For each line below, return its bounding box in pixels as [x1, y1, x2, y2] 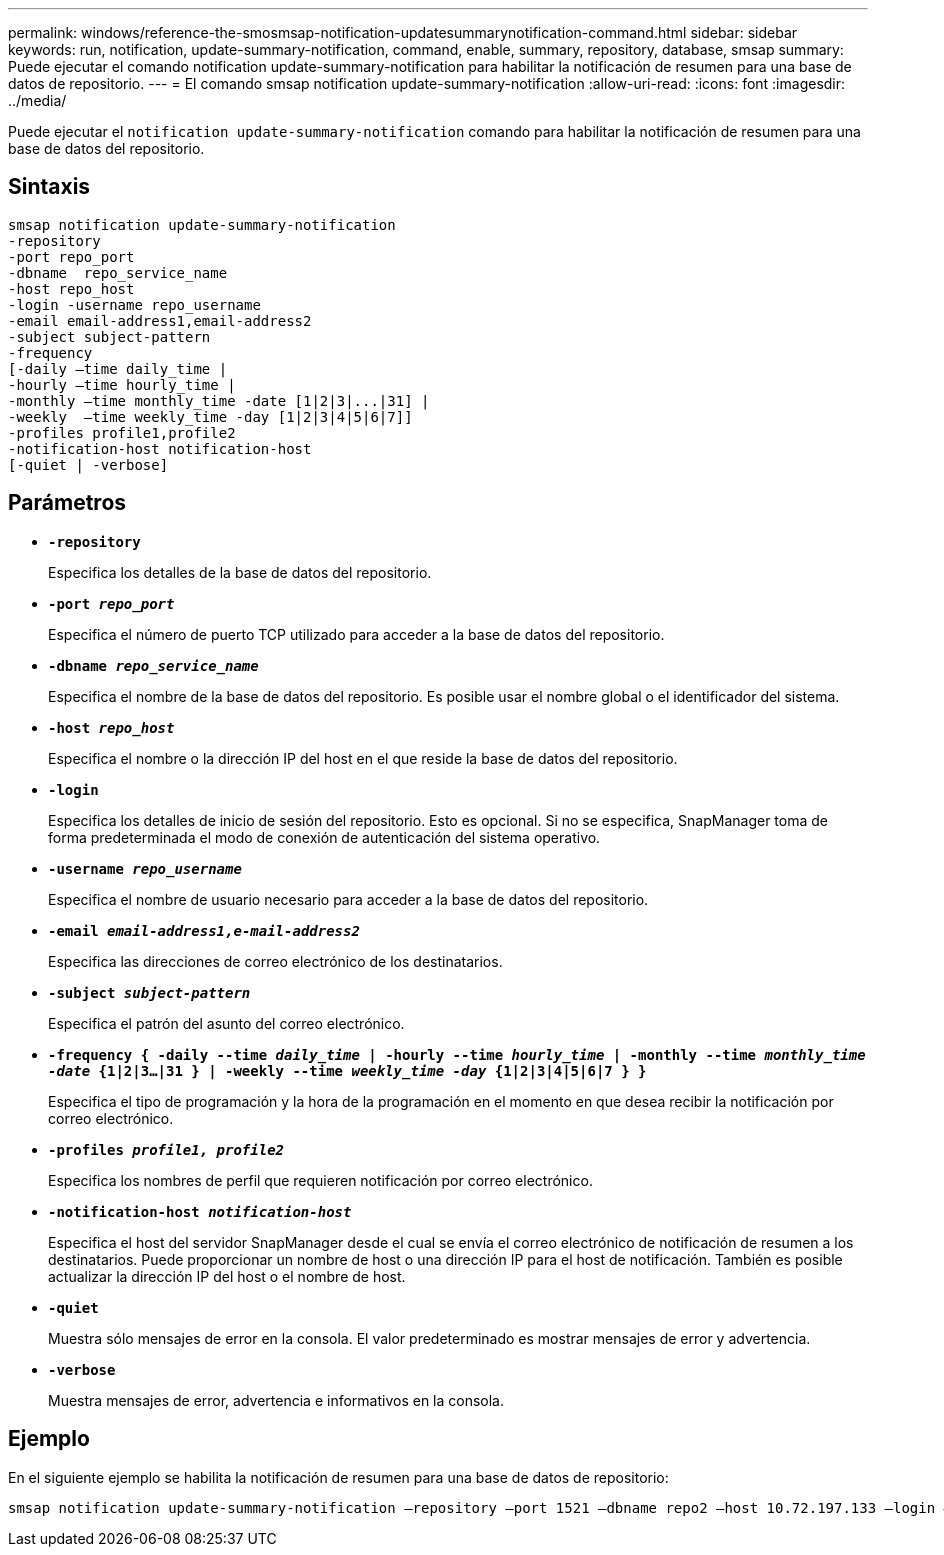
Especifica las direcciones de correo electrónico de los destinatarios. [48, 952, 503, 970]
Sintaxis [8, 174, 91, 200]
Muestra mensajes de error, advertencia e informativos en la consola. [48, 1391, 505, 1409]
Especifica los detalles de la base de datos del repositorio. [48, 563, 432, 581]
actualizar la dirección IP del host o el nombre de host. [48, 1267, 406, 1285]
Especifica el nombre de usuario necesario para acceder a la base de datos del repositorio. [48, 890, 649, 908]
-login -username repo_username [8, 296, 261, 313]
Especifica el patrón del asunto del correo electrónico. [48, 1014, 405, 1032]
